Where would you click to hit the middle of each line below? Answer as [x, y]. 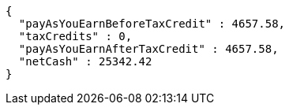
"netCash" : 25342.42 [85, 61]
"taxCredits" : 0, [75, 36]
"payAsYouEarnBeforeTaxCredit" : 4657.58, [152, 24]
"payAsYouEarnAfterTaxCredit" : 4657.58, [148, 49]
